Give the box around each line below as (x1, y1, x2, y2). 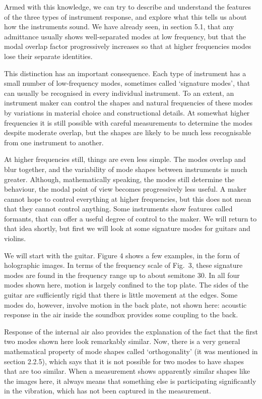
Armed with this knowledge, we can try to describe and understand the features (4, 2, 251, 12)
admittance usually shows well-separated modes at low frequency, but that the (4, 31, 246, 41)
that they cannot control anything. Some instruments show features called (4, 203, 233, 214)
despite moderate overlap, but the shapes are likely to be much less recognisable (4, 127, 251, 138)
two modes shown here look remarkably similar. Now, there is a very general (4, 336, 240, 347)
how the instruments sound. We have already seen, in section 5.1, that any (4, 21, 234, 32)
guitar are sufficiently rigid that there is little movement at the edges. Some (4, 290, 238, 300)
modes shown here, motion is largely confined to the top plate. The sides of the (4, 279, 248, 290)
